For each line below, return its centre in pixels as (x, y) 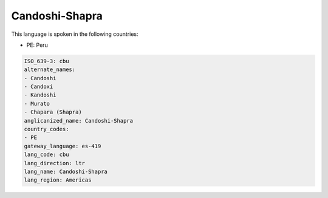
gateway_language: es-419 (63, 146)
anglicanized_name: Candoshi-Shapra (79, 121)
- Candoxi (39, 87)
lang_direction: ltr (54, 163)
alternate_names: (50, 70)
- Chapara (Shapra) (53, 112)
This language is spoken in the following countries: (75, 34)
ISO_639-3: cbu (46, 61)
